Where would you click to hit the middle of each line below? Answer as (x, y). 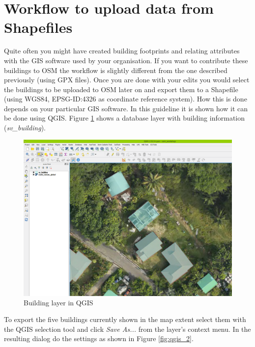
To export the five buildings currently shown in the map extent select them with (125, 319)
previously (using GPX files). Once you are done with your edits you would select (127, 80)
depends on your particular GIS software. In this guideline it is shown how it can (126, 108)
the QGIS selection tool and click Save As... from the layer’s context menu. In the (127, 329)
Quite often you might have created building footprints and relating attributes (122, 51)
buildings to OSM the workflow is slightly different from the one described (116, 70)
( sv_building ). (25, 128)
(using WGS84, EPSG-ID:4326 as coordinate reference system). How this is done (126, 99)
